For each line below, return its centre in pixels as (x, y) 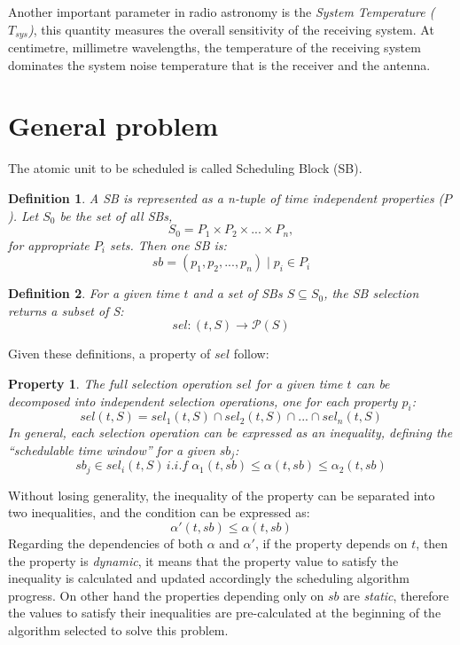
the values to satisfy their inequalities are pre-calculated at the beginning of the (225, 613)
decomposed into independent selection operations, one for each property (203, 401)
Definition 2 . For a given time (94, 293)
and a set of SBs (238, 293)
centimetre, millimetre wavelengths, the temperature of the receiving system (214, 47)
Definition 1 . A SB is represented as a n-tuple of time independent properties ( (226, 197)
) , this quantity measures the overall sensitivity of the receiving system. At (231, 29)
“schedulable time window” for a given (112, 449)
